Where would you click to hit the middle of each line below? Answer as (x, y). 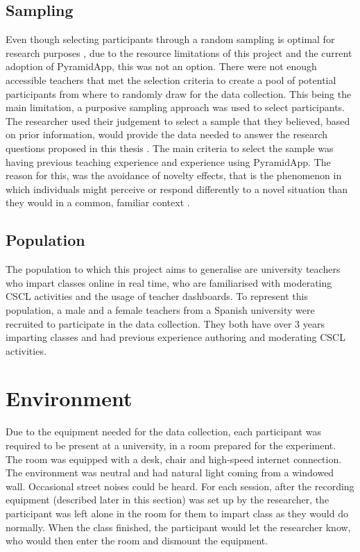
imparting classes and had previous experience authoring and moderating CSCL (175, 337)
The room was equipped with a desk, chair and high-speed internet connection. (174, 459)
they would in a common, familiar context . (98, 202)
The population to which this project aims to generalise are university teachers (173, 269)
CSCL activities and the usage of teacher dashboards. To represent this (157, 296)
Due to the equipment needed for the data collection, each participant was (163, 432)
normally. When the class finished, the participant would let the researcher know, (178, 527)
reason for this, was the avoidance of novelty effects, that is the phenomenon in (174, 175)
